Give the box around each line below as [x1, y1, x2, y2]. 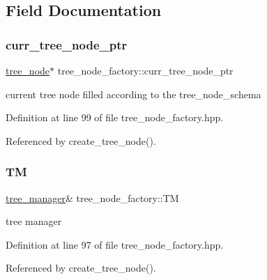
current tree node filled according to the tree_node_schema [6, 86, 261, 101]
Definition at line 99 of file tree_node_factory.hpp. [6, 110, 224, 125]
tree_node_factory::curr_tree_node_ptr [57, 63, 234, 77]
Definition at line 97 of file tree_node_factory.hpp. [6, 237, 224, 251]
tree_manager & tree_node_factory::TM [6, 190, 179, 205]
